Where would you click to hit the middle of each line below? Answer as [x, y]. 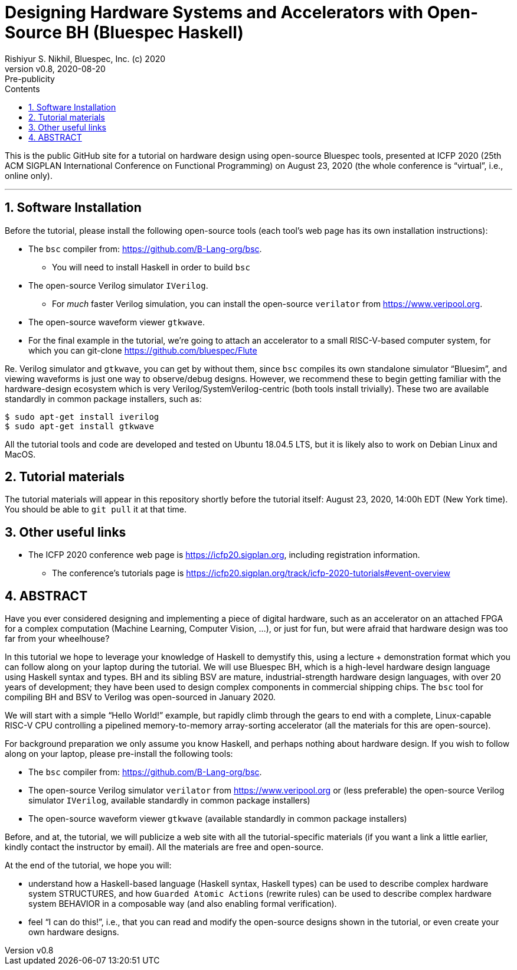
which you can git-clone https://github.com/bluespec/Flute [143, 350]
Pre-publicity [30, 79]
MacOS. [20, 454]
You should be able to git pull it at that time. [96, 510]
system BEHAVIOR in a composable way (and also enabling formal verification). [183, 904]
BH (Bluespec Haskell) [155, 32]
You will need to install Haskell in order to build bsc [151, 267]
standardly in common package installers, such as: [103, 399]
